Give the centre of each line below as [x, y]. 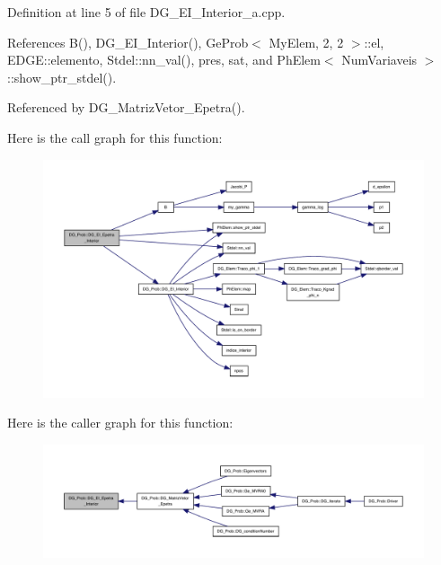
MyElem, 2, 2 [306, 42]
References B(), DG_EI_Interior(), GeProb [128, 42]
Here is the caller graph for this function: [120, 423]
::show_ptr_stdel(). [62, 77]
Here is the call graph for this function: [115, 137]
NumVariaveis [379, 60]
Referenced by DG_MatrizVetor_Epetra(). [126, 107]
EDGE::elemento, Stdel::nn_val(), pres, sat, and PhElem [164, 60]
